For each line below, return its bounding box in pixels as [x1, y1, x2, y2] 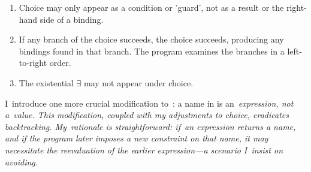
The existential [19, 76, 74, 89]
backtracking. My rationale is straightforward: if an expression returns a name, [5, 120, 296, 132]
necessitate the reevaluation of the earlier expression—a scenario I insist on [5, 143, 283, 156]
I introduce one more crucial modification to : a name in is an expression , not [5, 96, 294, 109]
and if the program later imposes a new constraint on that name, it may [5, 132, 268, 144]
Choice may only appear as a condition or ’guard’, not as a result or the [19, 1, 284, 13]
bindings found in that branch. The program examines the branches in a [19, 44, 285, 57]
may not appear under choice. [83, 76, 194, 89]
